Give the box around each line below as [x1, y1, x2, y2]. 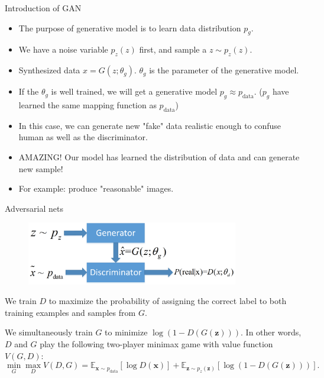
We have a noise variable [18, 43, 108, 56]
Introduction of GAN [5, 2, 82, 14]
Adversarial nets [5, 202, 64, 214]
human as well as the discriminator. [18, 131, 148, 143]
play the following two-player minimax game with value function [40, 337, 273, 350]
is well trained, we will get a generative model [51, 85, 218, 98]
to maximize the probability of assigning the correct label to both [48, 295, 287, 307]
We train [5, 295, 37, 307]
